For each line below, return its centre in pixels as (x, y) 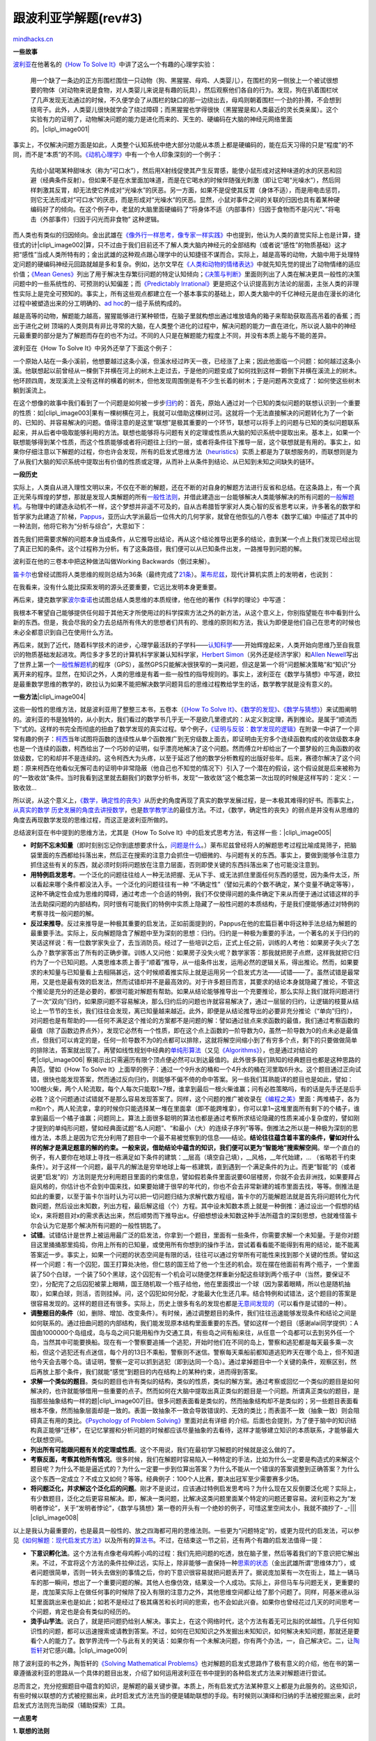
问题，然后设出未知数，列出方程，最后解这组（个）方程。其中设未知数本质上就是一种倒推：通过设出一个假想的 (195, 1205)
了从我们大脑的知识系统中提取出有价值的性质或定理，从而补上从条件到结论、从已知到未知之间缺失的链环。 (165, 461)
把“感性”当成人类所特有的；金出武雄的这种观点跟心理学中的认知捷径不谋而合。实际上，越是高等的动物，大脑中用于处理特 (186, 254)
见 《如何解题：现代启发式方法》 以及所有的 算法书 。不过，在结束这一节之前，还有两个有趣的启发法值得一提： (168, 1540)
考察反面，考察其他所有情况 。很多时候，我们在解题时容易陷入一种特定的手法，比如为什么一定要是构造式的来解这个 (195, 1460)
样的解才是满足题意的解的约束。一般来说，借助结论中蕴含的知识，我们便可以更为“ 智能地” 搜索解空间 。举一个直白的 (195, 1147)
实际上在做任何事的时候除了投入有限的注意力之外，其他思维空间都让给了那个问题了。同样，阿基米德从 (207, 1592)
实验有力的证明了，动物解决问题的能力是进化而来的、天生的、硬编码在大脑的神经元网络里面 (161, 119)
